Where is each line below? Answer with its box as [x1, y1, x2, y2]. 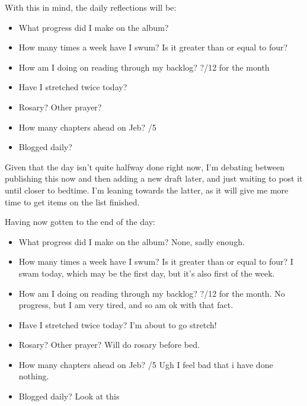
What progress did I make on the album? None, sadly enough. [18, 235, 245, 248]
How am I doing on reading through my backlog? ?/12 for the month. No [18, 287, 285, 299]
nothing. [18, 370, 49, 382]
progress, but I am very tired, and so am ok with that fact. [18, 299, 234, 311]
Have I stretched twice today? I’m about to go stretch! [18, 318, 217, 331]
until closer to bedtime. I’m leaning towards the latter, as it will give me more [5, 183, 289, 196]
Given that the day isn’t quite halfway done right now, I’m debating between [5, 160, 284, 173]
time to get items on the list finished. [5, 195, 140, 208]
